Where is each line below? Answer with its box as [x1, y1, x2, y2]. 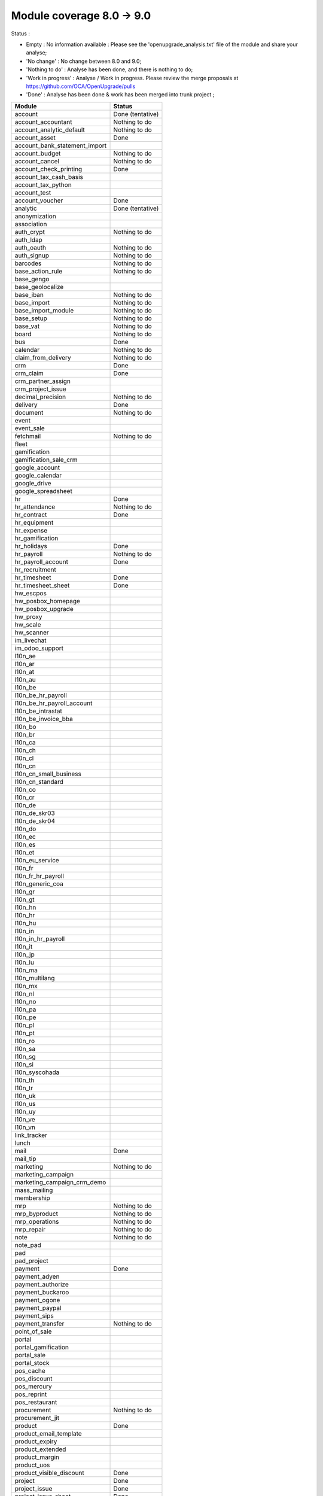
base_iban [14, 290, 44, 299]
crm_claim [14, 369, 44, 377]
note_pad [14, 1240, 41, 1249]
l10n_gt [14, 895, 35, 904]
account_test [14, 188, 51, 197]
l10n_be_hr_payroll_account [14, 699, 93, 707]
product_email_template [14, 1429, 82, 1437]
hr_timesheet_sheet [14, 581, 70, 589]
